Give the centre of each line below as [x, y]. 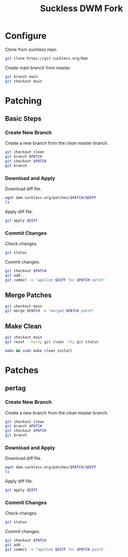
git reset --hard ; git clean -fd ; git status [52, 342]
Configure [26, 36]
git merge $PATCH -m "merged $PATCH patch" [50, 311]
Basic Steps [23, 119]
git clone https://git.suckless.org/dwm [47, 58]
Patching [24, 101]
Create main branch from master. [38, 68]
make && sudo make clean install [39, 351]
